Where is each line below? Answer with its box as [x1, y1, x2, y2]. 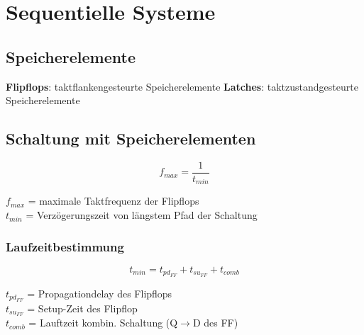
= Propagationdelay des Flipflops [27, 285, 172, 300]
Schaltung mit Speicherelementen [6, 127, 256, 149]
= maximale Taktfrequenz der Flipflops [28, 193, 199, 208]
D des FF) [192, 315, 238, 330]
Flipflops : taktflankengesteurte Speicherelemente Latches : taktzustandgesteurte [6, 79, 358, 93]
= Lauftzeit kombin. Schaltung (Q [28, 315, 178, 330]
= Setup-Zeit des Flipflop [27, 300, 138, 315]
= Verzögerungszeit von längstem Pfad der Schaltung [26, 208, 258, 222]
